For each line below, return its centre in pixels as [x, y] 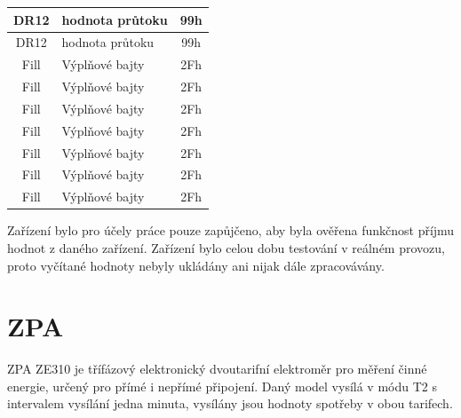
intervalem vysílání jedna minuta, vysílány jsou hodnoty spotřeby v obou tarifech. [230, 403]
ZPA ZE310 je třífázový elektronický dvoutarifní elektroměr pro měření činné [217, 369]
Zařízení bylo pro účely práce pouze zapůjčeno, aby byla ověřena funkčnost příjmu [231, 230]
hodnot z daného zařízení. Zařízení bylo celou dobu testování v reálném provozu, [226, 247]
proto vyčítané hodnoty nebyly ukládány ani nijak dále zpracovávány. [196, 265]
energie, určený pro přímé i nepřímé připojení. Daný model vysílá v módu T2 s [222, 386]
